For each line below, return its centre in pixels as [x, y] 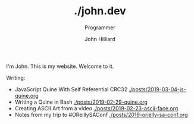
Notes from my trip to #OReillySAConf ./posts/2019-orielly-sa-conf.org [101, 114]
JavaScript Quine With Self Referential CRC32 [71, 89]
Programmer [100, 27]
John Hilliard [100, 39]
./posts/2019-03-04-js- [157, 89]
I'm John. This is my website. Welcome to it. [60, 66]
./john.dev [100, 11]
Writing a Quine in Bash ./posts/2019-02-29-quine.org [81, 102]
